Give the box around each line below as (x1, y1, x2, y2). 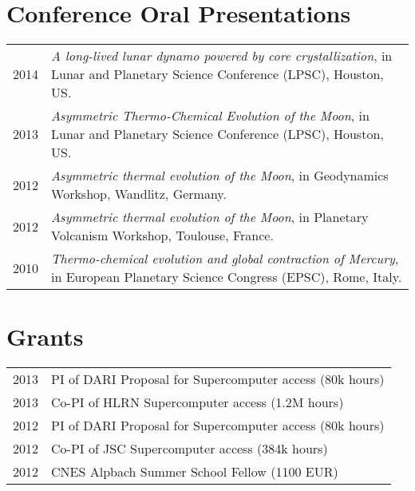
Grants (6, 320, 84, 353)
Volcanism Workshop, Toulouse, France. (51, 226, 274, 245)
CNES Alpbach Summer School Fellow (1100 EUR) (51, 462, 338, 481)
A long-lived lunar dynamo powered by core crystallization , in (51, 46, 393, 65)
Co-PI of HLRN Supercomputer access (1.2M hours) (51, 393, 344, 412)
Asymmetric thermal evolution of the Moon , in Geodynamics (51, 166, 389, 185)
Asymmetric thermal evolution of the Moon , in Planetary (51, 208, 369, 227)
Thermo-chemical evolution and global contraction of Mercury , (51, 249, 399, 268)
